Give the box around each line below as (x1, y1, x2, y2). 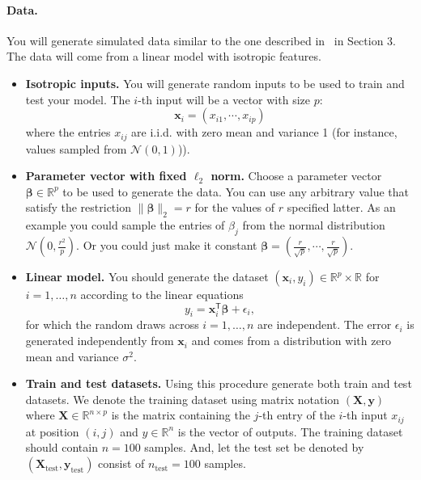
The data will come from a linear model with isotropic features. (6, 48, 321, 65)
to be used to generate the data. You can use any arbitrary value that (62, 183, 409, 200)
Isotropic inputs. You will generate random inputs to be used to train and (25, 74, 405, 91)
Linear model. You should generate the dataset (25, 268, 269, 284)
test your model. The (25, 91, 130, 107)
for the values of (194, 199, 275, 216)
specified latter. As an (287, 199, 396, 216)
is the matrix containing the (111, 406, 250, 423)
